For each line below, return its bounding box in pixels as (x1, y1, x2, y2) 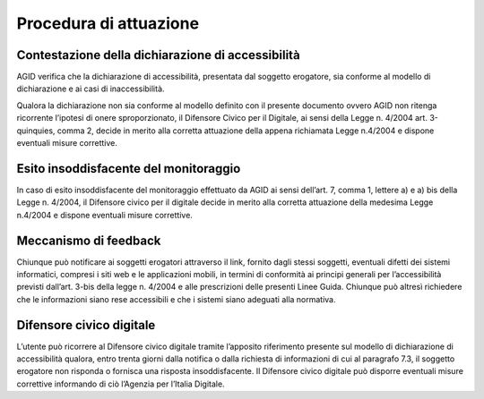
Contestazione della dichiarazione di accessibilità (16, 47, 300, 63)
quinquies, (16, 125, 56, 136)
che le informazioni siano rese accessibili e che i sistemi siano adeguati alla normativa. (16, 293, 336, 304)
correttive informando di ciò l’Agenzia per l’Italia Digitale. (16, 378, 225, 389)
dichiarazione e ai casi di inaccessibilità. (16, 83, 165, 94)
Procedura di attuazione (16, 13, 200, 33)
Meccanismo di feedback (16, 233, 161, 248)
